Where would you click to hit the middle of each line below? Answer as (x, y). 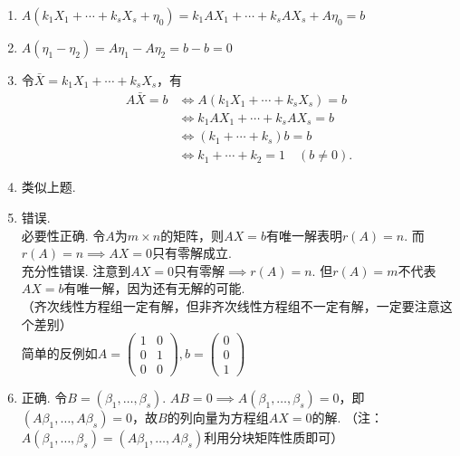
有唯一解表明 (304, 235)
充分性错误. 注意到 (76, 270)
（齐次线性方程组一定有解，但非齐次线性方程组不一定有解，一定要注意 (230, 305)
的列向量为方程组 (218, 418)
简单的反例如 (59, 352)
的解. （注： (348, 418)
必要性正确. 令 (63, 235)
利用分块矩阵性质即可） (274, 437)
